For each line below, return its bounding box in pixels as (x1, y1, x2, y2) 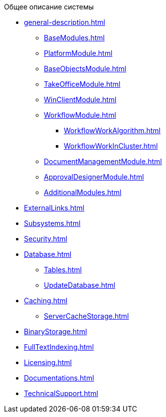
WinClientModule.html (44, 95, 117, 104)
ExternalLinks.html (24, 204, 85, 212)
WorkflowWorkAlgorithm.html (64, 126, 161, 135)
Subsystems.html (24, 219, 81, 227)
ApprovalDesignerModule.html (44, 173, 144, 181)
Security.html (24, 234, 67, 243)
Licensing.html (24, 358, 72, 367)
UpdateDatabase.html (44, 281, 116, 289)
